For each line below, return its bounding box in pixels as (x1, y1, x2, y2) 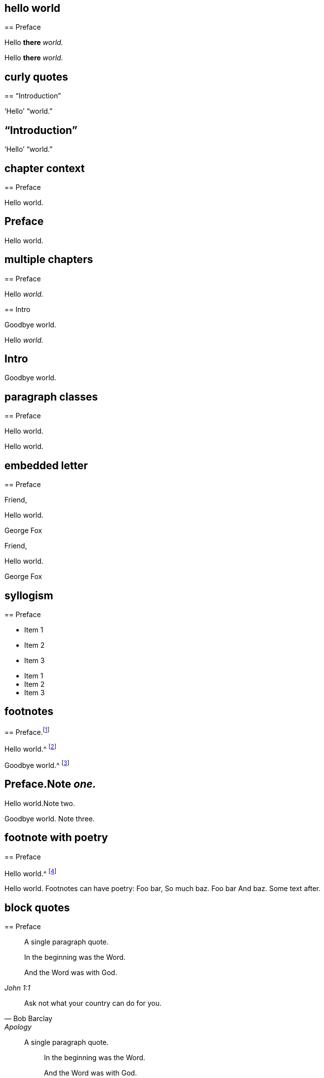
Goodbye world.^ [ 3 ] (4, 760, 70, 769)
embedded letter (4, 459, 88, 472)
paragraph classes (4, 390, 98, 403)
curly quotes (4, 70, 68, 83)
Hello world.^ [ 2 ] (4, 743, 56, 753)
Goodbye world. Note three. (4, 814, 95, 823)
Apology (4, 1023, 32, 1032)
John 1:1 (4, 984, 31, 992)
